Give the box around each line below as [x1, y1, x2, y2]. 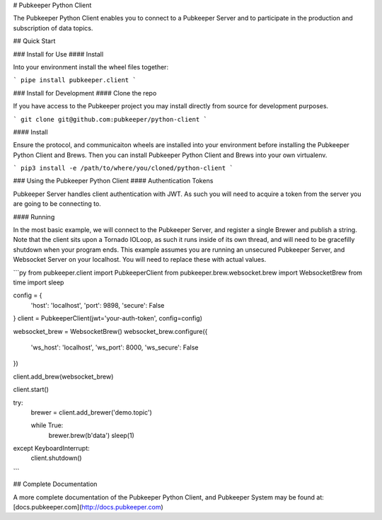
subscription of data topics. [13, 23, 93, 32]
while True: [30, 421, 64, 429]
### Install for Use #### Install [13, 50, 104, 58]
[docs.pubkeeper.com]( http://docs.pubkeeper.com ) [13, 503, 164, 512]
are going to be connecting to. [13, 200, 102, 208]
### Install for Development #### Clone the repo [13, 88, 157, 97]
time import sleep [13, 278, 64, 287]
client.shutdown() [30, 453, 82, 463]
